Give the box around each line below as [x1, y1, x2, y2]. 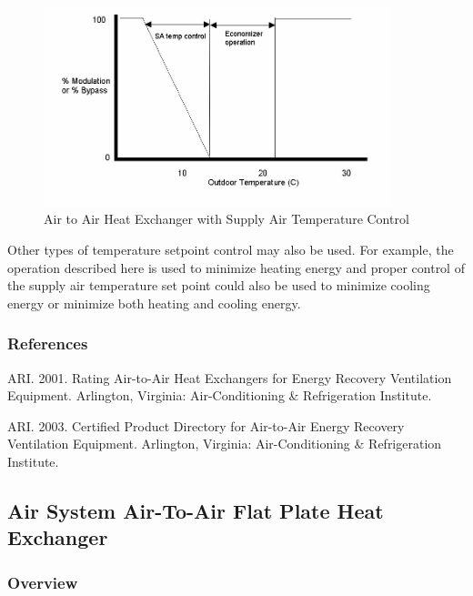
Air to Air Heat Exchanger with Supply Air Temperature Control [44, 209, 409, 228]
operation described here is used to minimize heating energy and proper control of [7, 258, 465, 277]
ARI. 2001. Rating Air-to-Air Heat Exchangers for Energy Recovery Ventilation [7, 368, 452, 387]
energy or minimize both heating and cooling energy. [7, 293, 301, 312]
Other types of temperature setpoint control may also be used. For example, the [7, 240, 454, 259]
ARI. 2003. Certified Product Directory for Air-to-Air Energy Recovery [7, 416, 405, 435]
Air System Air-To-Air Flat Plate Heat [7, 497, 384, 524]
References [7, 332, 88, 355]
